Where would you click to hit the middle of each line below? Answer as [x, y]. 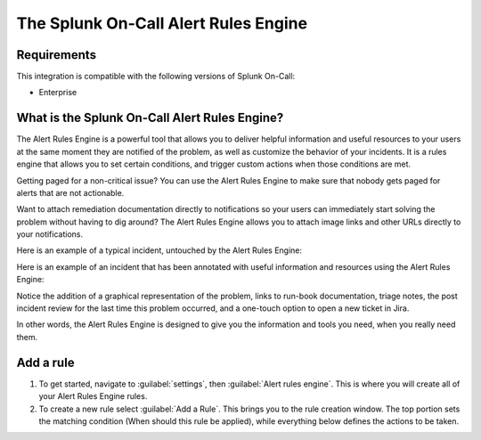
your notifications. [50, 234]
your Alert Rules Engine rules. [93, 396]
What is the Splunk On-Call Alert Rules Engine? [150, 118]
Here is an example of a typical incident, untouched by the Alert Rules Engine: [159, 250]
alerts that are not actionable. [70, 192]
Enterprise [58, 93]
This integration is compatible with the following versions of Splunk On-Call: [156, 77]
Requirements [57, 55]
